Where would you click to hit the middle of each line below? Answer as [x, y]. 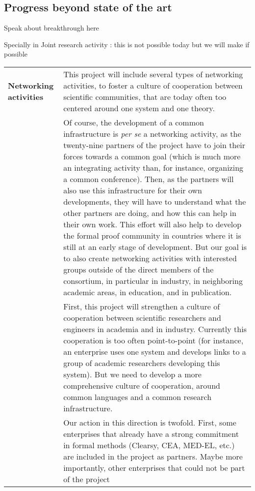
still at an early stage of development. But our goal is [155, 246]
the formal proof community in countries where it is [152, 235]
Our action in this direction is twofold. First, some [150, 422]
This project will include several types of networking [153, 74]
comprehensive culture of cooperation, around [142, 385]
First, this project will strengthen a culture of [142, 306]
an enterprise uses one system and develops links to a [155, 351]
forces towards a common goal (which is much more [152, 156]
